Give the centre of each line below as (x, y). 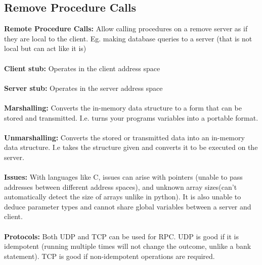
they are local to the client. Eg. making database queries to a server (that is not (128, 38)
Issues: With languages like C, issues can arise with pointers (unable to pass (123, 177)
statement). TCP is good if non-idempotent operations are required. (110, 256)
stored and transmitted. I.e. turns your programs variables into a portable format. (131, 117)
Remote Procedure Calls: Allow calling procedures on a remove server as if (126, 29)
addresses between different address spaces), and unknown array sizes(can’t (121, 187)
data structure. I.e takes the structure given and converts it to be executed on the (131, 147)
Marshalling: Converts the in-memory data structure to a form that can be (123, 107)
